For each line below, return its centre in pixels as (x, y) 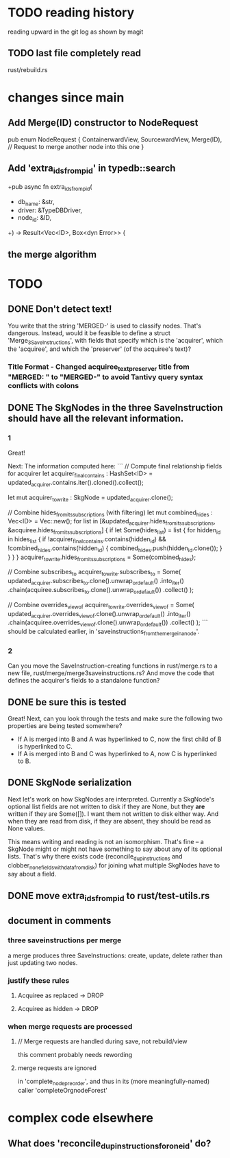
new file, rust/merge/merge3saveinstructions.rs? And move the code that (111, 673)
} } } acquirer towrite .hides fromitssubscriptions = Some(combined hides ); (102, 558)
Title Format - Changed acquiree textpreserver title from (99, 367)
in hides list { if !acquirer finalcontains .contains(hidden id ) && (87, 540)
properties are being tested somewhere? (65, 726)
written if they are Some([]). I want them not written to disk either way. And (113, 814)
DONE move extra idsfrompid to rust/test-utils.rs (109, 897)
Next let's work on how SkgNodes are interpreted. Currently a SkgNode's (111, 799)
